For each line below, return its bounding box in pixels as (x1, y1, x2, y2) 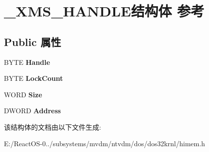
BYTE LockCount (4, 73, 63, 83)
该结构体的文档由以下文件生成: (4, 122, 101, 132)
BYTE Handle (4, 57, 50, 67)
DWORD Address (4, 106, 61, 116)
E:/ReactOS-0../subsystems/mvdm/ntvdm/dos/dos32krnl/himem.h (4, 138, 205, 148)
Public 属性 (4, 34, 61, 49)
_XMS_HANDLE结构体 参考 (4, 1, 205, 21)
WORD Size (4, 89, 42, 99)
